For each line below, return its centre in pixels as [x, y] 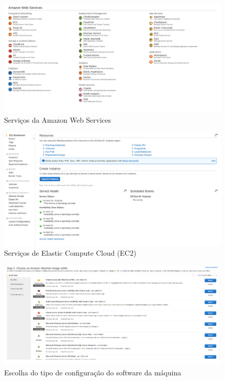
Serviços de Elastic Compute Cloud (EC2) [70, 253]
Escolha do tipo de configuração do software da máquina [93, 372]
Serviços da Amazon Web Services [58, 120]
